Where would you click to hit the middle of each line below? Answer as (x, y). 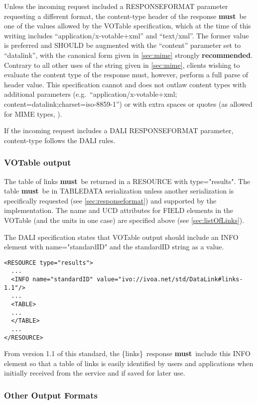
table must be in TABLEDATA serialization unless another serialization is (119, 191)
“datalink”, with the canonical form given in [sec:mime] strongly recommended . (128, 55)
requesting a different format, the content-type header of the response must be (125, 16)
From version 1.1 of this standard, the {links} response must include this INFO (127, 353)
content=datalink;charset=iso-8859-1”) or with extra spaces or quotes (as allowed (128, 103)
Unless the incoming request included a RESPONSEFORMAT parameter (116, 6)
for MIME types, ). (33, 113)
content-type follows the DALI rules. (60, 140)
